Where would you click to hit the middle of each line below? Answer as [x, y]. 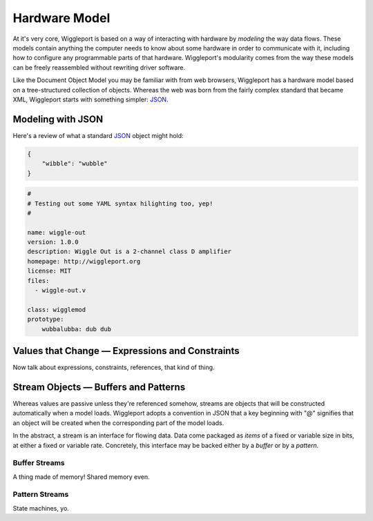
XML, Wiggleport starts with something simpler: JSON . [90, 99]
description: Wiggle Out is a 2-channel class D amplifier [129, 252]
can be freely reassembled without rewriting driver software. [99, 67]
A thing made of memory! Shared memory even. [81, 477]
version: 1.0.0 [53, 242]
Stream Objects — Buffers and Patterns [99, 387]
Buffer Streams [39, 463]
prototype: [46, 320]
